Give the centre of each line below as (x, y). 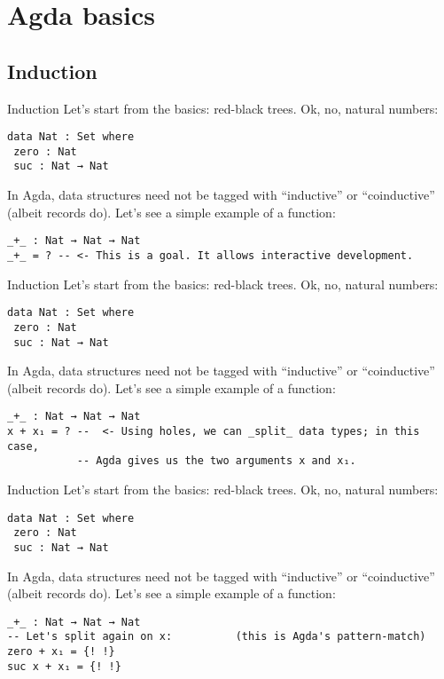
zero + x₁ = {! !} (61, 652)
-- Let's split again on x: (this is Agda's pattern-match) (217, 637)
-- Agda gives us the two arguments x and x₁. (216, 461)
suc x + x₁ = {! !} (64, 666)
